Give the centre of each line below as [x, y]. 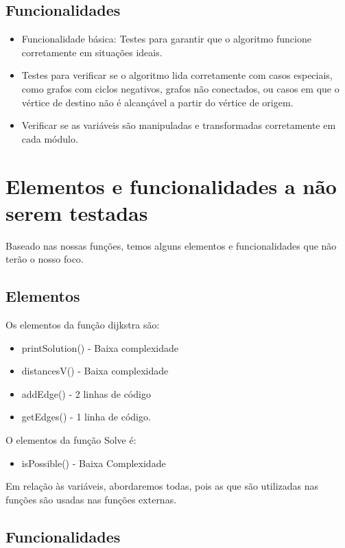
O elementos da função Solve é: [71, 440]
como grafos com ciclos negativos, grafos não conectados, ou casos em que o [180, 88]
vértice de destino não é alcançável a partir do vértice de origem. [157, 102]
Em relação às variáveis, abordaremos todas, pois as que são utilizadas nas [162, 486]
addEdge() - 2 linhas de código [86, 393]
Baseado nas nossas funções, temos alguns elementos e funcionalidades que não [171, 245]
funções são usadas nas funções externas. [91, 499]
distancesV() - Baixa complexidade [95, 371]
